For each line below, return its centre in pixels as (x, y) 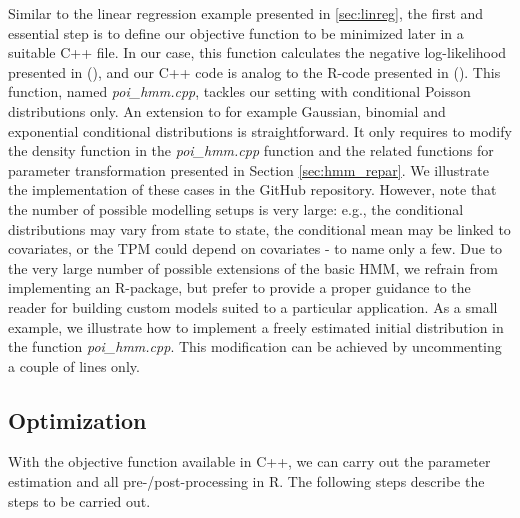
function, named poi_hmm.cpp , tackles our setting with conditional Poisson (239, 91)
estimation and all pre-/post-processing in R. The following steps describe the (246, 481)
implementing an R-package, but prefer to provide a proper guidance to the (239, 287)
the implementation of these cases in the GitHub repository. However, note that (252, 189)
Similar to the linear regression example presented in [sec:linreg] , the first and (246, 13)
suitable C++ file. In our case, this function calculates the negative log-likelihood (257, 52)
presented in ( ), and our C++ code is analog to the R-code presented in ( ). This (254, 71)
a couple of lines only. (74, 365)
